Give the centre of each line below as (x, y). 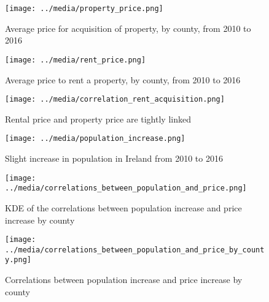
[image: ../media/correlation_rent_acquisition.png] (115, 100)
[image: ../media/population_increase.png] (95, 139)
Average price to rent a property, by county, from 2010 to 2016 (123, 79)
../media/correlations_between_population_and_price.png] (126, 188)
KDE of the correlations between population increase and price (123, 207)
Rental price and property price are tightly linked (98, 119)
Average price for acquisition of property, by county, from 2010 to (128, 28)
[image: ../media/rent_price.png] (76, 60)
